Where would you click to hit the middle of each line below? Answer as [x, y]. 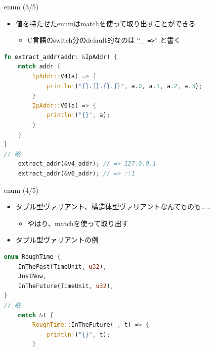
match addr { [39, 67]
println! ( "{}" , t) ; [78, 334]
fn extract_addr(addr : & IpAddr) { [61, 57]
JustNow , [32, 276]
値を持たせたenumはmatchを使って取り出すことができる [106, 23]
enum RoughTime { [32, 257]
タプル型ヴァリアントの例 [57, 240]
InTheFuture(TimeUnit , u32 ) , [66, 286]
